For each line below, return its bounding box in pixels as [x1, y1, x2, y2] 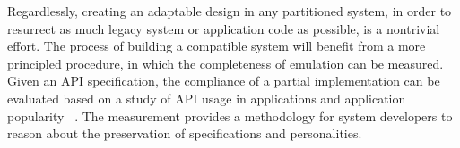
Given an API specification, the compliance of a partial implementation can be [7, 71, 440, 90]
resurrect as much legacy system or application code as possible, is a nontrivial [7, 19, 440, 37]
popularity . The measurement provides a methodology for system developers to [7, 106, 453, 125]
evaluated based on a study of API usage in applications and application [7, 88, 406, 107]
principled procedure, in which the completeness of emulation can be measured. [7, 53, 444, 72]
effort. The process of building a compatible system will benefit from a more [7, 37, 426, 55]
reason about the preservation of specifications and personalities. [7, 124, 362, 143]
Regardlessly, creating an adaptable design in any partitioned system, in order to [7, 2, 452, 20]
